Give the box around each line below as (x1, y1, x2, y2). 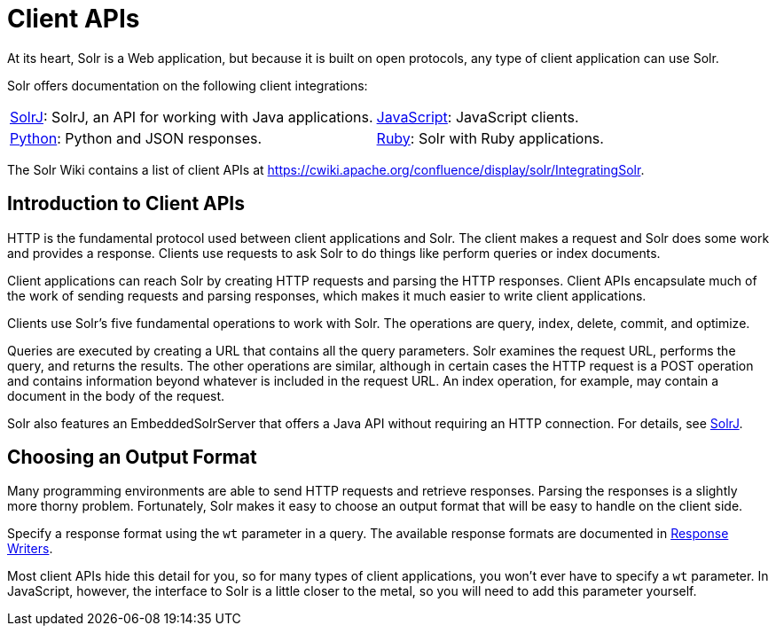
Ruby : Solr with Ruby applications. (376, 129, 604, 147)
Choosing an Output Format (7, 446, 257, 469)
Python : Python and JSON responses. (10, 129, 263, 147)
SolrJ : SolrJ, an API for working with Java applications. (10, 107, 373, 126)
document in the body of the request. (7, 387, 225, 403)
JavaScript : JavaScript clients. (376, 107, 579, 126)
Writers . (7, 541, 53, 557)
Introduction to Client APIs (7, 192, 245, 215)
